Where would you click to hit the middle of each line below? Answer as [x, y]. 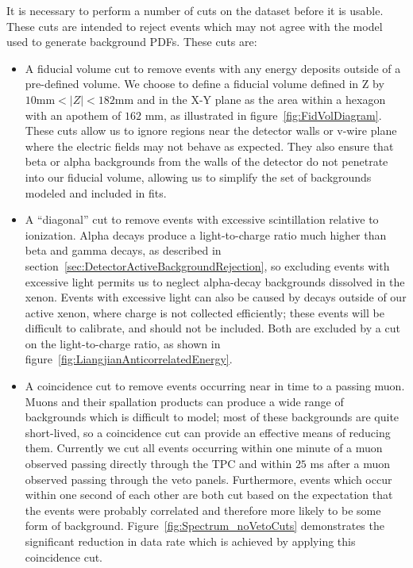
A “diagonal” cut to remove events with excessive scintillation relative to [202, 219]
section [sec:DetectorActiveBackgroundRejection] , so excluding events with [207, 265]
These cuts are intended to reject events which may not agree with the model [195, 26]
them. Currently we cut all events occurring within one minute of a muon [204, 448]
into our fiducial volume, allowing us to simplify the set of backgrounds [198, 177]
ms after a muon [350, 464]
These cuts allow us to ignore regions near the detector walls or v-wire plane [211, 130]
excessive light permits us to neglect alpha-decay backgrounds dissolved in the [215, 281]
